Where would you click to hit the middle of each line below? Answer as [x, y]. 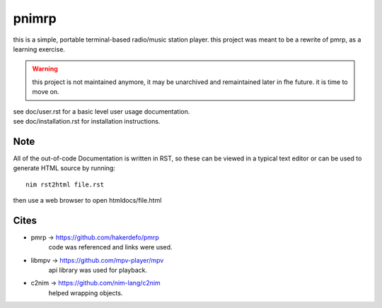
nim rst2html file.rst [65, 184]
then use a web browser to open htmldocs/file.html [87, 200]
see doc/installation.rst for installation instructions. [87, 121]
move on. [46, 92]
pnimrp [35, 18]
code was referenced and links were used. [110, 247]
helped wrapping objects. [86, 292]
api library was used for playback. [98, 270]
